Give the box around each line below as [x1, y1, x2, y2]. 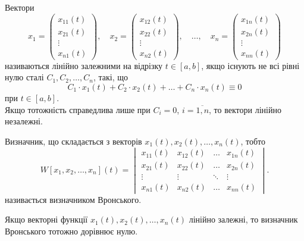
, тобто [240, 134, 266, 147]
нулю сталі [5, 71, 44, 83]
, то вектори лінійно [209, 103, 281, 115]
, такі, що [93, 71, 128, 83]
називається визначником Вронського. [5, 193, 142, 205]
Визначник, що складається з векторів [5, 134, 142, 147]
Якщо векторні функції [5, 213, 88, 226]
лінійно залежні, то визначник [189, 213, 298, 226]
